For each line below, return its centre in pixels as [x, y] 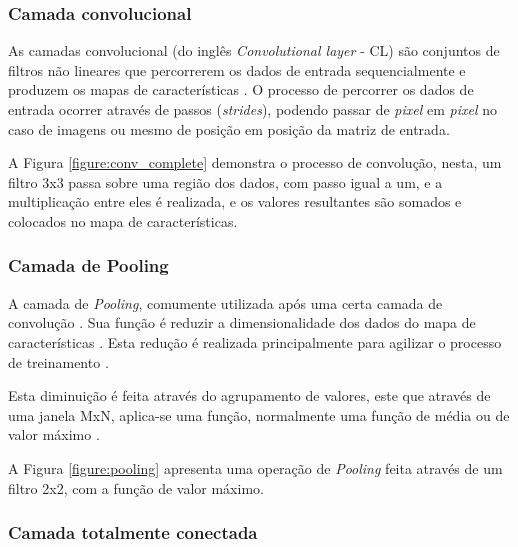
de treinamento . [58, 361]
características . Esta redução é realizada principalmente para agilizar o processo [255, 341]
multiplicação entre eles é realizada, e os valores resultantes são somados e [235, 201]
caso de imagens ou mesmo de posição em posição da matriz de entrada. [229, 128]
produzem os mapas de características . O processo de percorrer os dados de [241, 89]
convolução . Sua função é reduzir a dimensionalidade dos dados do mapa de [242, 322]
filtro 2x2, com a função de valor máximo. [136, 487]
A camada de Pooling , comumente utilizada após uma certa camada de [225, 302]
